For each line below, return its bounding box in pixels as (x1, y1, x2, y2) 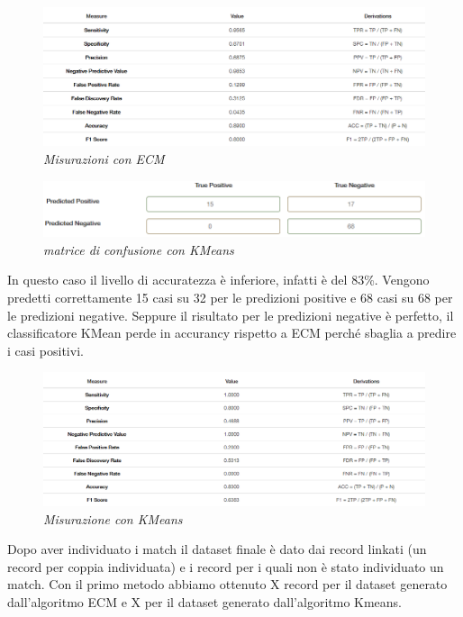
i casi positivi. (7, 340, 84, 359)
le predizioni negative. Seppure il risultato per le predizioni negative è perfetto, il (7, 305, 454, 324)
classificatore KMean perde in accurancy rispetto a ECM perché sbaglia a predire (7, 323, 457, 342)
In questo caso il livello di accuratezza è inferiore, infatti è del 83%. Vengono (7, 270, 430, 289)
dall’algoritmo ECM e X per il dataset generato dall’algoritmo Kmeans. (7, 592, 403, 611)
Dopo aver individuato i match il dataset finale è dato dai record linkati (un (7, 540, 427, 558)
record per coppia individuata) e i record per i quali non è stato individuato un (7, 557, 444, 576)
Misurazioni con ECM (43, 150, 165, 168)
